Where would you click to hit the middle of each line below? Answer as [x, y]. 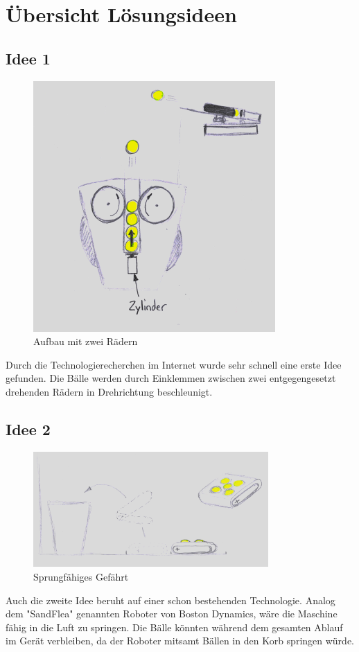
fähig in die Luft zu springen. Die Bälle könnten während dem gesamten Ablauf [174, 627]
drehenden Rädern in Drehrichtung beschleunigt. [109, 391]
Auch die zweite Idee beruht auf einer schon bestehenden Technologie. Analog [170, 600]
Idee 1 [28, 58]
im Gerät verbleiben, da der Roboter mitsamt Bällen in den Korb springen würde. [180, 641]
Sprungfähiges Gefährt [81, 576]
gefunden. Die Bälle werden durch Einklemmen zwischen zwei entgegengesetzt [171, 378]
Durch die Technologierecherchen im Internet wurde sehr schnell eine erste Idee [174, 364]
